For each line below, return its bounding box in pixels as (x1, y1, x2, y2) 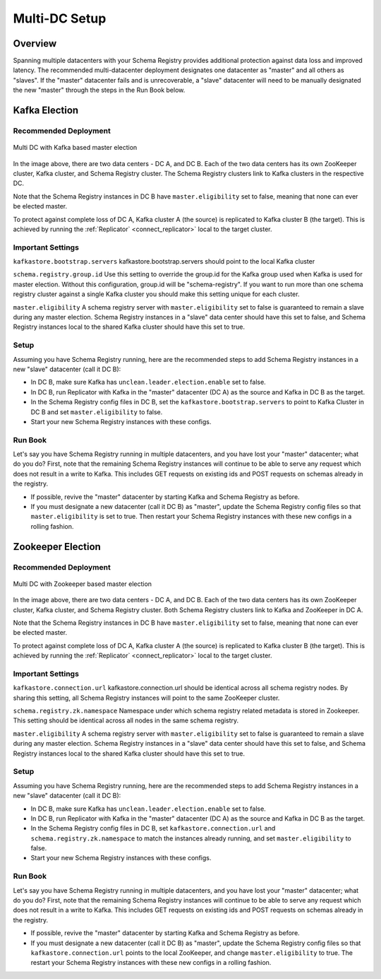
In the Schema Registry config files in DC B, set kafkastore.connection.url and (30, 824, 276, 833)
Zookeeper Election (13, 541, 102, 553)
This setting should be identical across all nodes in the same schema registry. (13, 716, 239, 725)
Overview (13, 37, 57, 49)
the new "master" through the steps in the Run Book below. (13, 86, 186, 95)
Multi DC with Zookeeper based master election (13, 580, 152, 588)
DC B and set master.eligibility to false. (30, 407, 163, 416)
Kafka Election (13, 105, 79, 117)
